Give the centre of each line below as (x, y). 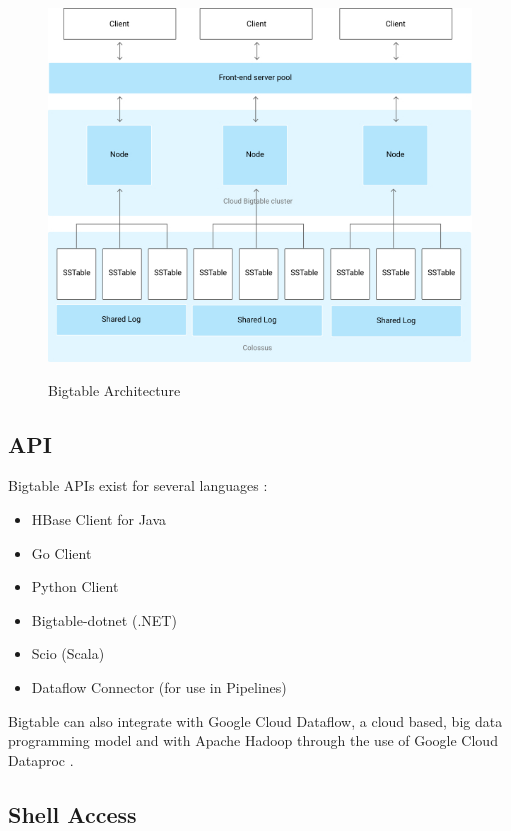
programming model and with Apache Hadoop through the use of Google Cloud (253, 740)
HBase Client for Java (99, 519)
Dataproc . (41, 759)
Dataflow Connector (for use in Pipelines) (159, 686)
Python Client (75, 586)
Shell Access (72, 813)
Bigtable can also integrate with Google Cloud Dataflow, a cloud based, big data (255, 720)
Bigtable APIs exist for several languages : (138, 485)
